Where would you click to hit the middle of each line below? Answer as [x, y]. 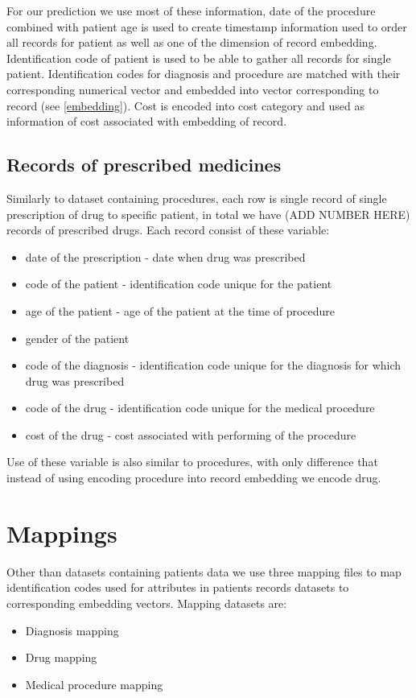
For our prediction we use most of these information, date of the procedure [191, 10]
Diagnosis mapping [72, 630]
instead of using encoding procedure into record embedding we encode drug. [194, 478]
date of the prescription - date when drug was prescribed [165, 256]
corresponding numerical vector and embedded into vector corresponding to [193, 89]
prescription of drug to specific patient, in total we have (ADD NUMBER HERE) [208, 214]
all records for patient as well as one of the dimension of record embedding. [192, 42]
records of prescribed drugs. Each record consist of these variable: [168, 230]
